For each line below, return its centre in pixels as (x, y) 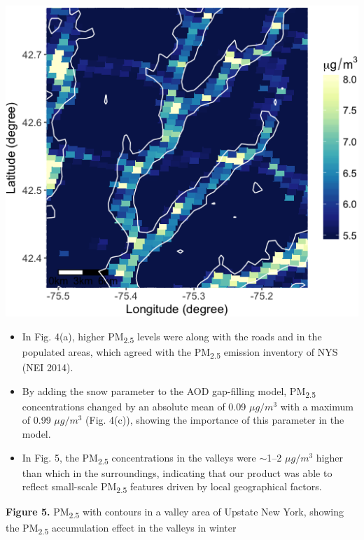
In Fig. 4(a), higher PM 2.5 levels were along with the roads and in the (172, 337)
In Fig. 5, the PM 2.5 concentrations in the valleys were (139, 458)
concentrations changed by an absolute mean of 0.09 (134, 406)
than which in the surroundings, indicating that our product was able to (177, 472)
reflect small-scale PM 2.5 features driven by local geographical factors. (172, 487)
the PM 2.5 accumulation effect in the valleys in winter (121, 528)
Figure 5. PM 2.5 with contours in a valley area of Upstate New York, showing (175, 513)
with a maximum (317, 406)
